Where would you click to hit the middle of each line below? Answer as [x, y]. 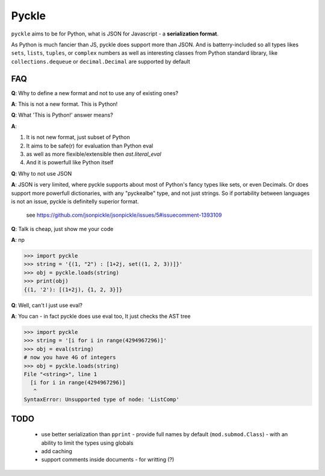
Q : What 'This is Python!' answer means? [62, 115]
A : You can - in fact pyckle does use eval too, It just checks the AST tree [101, 317]
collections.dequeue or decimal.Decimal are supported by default [101, 61]
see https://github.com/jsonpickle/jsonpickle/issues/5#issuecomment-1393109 [124, 215]
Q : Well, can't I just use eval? [47, 305]
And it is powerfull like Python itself [70, 162]
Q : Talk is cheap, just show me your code [62, 229]
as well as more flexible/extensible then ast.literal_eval [94, 154]
